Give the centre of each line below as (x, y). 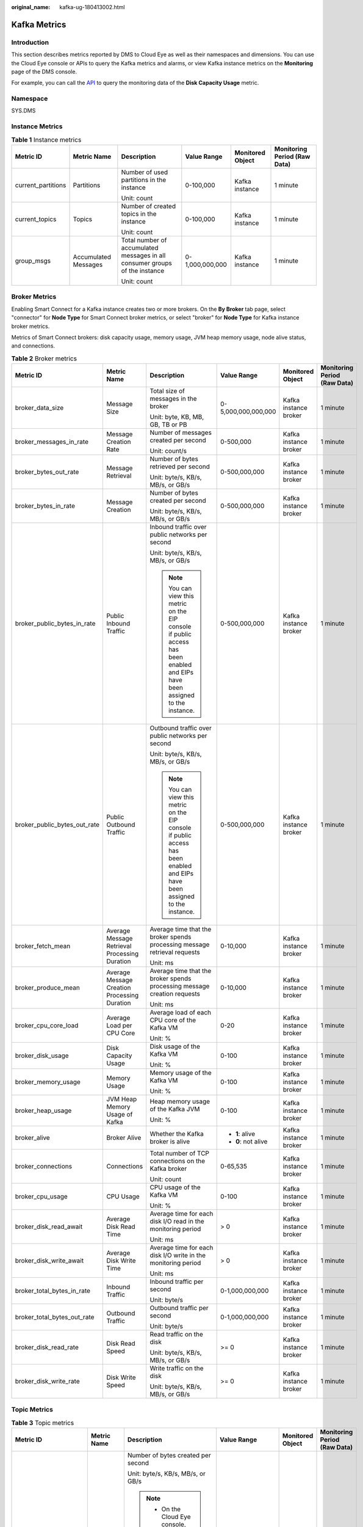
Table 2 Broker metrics (44, 359)
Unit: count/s (168, 451)
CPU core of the (173, 1020)
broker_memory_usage (48, 1082)
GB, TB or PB (168, 425)
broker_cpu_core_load (47, 1026)
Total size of (167, 391)
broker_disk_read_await (49, 1226)
